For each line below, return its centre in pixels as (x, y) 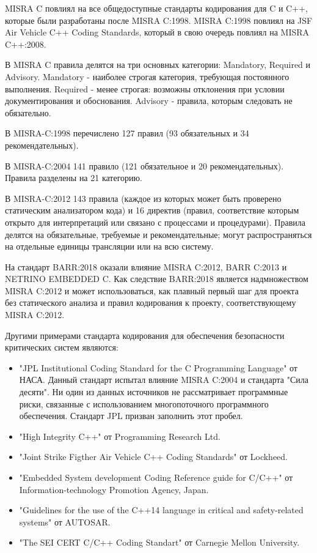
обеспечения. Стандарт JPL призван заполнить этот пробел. (131, 416)
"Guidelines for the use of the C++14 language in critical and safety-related (161, 510)
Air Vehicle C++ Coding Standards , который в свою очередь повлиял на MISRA (157, 32)
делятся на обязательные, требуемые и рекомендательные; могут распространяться (158, 234)
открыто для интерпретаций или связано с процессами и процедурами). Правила (155, 222)
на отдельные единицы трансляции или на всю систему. (109, 246)
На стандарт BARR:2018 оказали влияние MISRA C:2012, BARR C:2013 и (146, 266)
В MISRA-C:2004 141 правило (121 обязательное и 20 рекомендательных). (144, 165)
